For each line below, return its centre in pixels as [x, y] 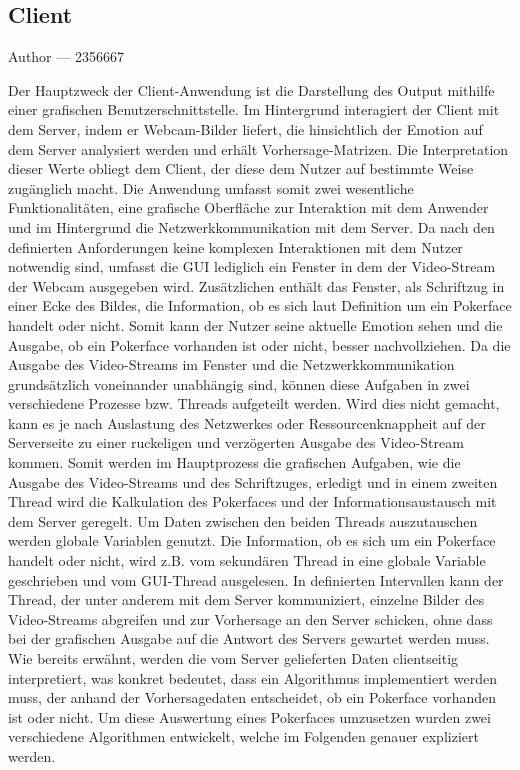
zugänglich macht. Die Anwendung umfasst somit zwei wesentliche [211, 187]
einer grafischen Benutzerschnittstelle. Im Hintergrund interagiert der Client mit [254, 109]
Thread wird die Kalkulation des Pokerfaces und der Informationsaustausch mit [252, 501]
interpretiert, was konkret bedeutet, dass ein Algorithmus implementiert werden [253, 677]
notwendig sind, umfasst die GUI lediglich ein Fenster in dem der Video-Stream [252, 266]
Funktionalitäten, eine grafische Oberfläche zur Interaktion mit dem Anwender [248, 207]
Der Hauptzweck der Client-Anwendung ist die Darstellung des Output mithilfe [251, 89]
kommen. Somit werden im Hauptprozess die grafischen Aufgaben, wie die [234, 462]
